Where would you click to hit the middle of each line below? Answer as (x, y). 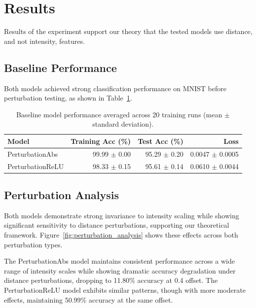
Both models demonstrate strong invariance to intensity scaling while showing (122, 215)
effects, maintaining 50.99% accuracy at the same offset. (89, 299)
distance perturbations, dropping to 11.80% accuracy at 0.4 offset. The (111, 280)
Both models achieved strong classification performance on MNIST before (115, 88)
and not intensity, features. (44, 41)
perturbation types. (33, 244)
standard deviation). (123, 124)
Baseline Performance (60, 67)
